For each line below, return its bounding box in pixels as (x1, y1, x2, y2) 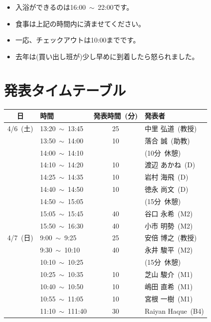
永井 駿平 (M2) (145, 245, 193, 255)
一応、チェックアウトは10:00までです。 (15, 35, 140, 45)
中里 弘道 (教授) (145, 123, 197, 133)
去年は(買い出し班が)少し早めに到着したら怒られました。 (15, 51, 199, 61)
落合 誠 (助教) (145, 135, 190, 145)
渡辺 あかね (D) (145, 160, 195, 170)
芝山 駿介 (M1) (145, 269, 193, 279)
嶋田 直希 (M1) (145, 281, 193, 291)
